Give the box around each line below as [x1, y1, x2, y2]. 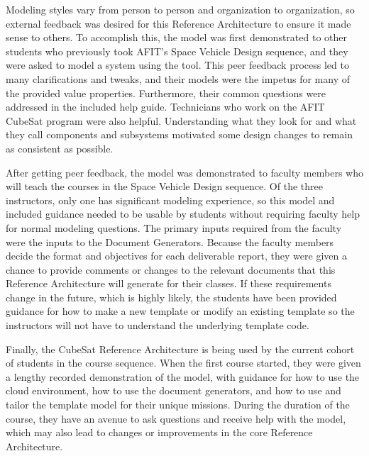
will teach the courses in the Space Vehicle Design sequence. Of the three [6, 179, 323, 194]
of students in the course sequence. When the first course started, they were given [6, 355, 361, 370]
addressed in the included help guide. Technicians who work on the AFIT [6, 99, 325, 114]
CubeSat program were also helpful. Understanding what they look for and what [6, 113, 357, 128]
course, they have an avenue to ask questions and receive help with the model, [6, 411, 346, 426]
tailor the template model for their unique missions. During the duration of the [6, 397, 350, 412]
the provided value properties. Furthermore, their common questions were [6, 85, 326, 100]
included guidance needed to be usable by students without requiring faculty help [6, 206, 360, 221]
